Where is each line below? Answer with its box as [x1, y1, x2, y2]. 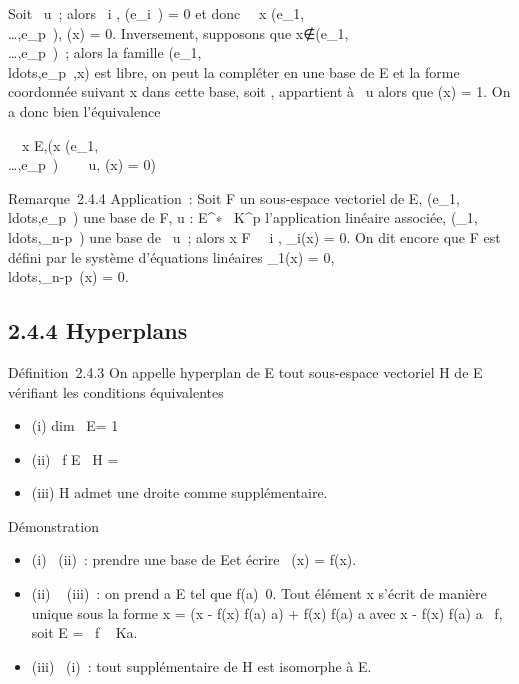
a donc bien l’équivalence [8, 100, 161, 121]
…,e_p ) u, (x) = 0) [8, 154, 156, 175]
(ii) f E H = [31, 448, 119, 469]
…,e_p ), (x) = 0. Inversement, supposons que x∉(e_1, [8, 22, 349, 43]
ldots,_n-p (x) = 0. [8, 266, 129, 287]
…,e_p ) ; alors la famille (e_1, [8, 42, 202, 63]
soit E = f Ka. [31, 622, 138, 643]
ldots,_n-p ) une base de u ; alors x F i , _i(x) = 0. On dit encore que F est [8, 226, 501, 247]
